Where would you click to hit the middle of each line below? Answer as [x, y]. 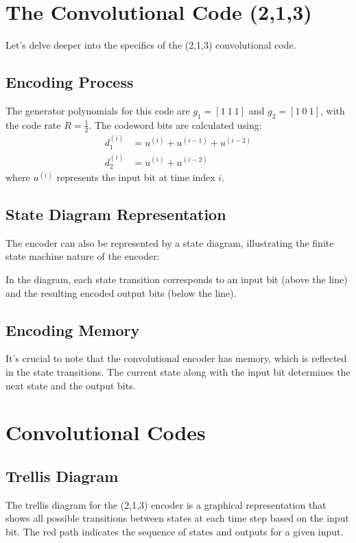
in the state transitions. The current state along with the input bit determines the [178, 372]
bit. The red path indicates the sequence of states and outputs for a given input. [175, 531]
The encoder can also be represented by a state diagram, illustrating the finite [170, 242]
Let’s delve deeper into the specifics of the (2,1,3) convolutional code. [151, 45]
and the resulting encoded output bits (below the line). [121, 292]
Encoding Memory [73, 329]
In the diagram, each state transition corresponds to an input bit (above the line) [177, 279]
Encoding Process [70, 82]
